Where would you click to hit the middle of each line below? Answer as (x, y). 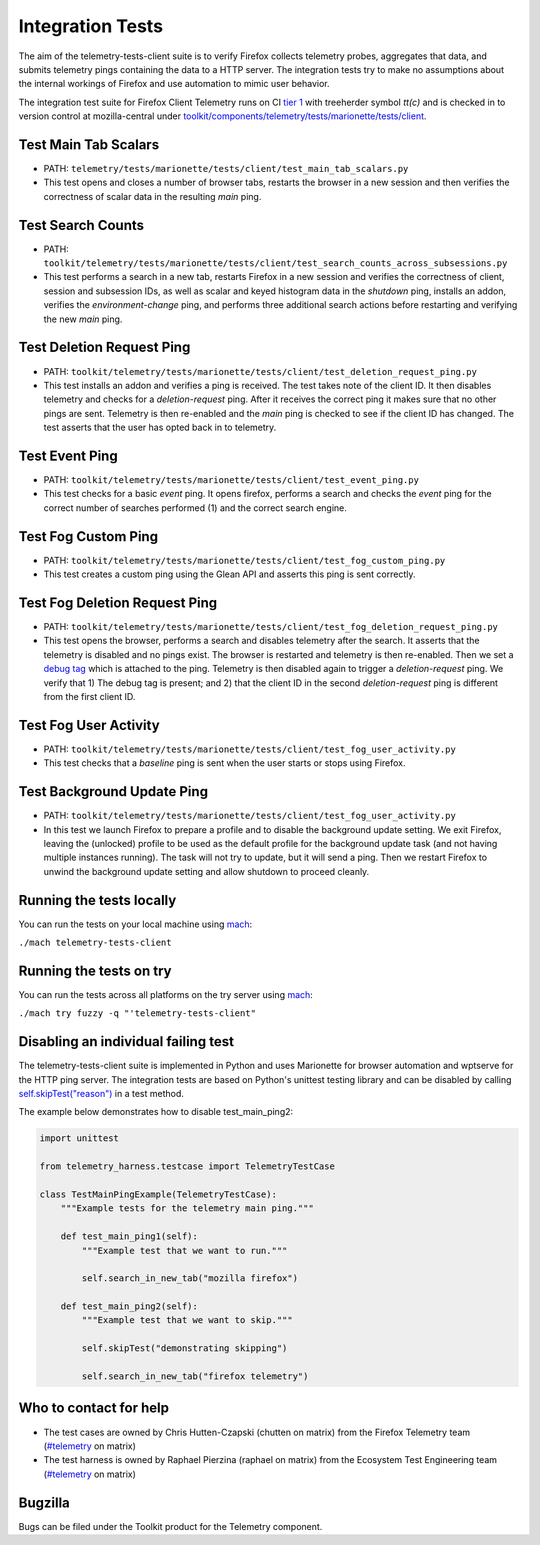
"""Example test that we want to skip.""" (187, 1320)
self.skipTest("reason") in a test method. (101, 1094)
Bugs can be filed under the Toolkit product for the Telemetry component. (170, 1526)
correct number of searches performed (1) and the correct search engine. (195, 507)
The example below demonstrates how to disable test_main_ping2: (156, 1112)
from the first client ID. (89, 696)
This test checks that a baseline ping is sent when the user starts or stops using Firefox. (224, 763)
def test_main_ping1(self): (129, 1236)
